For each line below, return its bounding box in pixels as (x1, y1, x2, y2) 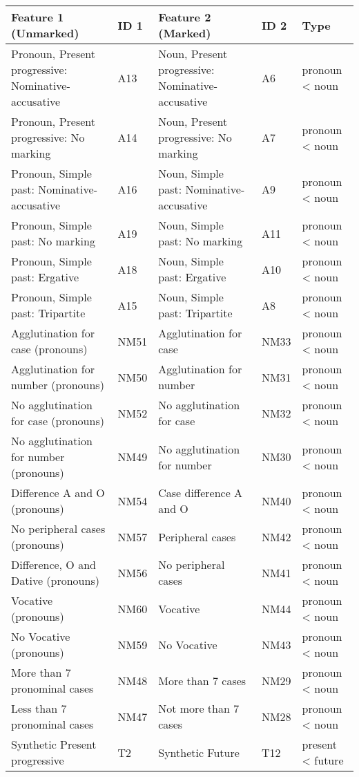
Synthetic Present (11, 736, 97, 752)
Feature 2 (158, 9, 211, 25)
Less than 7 (11, 700, 67, 716)
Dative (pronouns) (11, 572, 99, 588)
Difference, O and (11, 556, 96, 572)
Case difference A (158, 485, 243, 500)
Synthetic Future (158, 744, 240, 760)
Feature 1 (11, 9, 64, 25)
